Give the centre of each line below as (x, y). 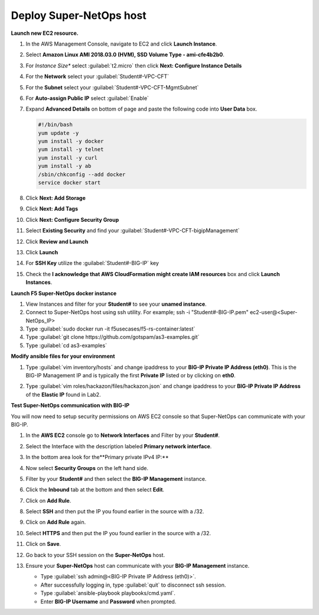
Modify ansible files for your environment (63, 356)
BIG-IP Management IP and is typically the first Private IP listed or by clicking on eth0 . (131, 376)
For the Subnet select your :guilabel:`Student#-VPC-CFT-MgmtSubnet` (112, 87)
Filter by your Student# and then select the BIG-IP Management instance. (116, 478)
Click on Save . (43, 544)
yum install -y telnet (71, 150)
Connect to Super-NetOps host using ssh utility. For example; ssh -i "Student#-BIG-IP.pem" (137, 312)
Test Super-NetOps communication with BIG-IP (70, 406)
